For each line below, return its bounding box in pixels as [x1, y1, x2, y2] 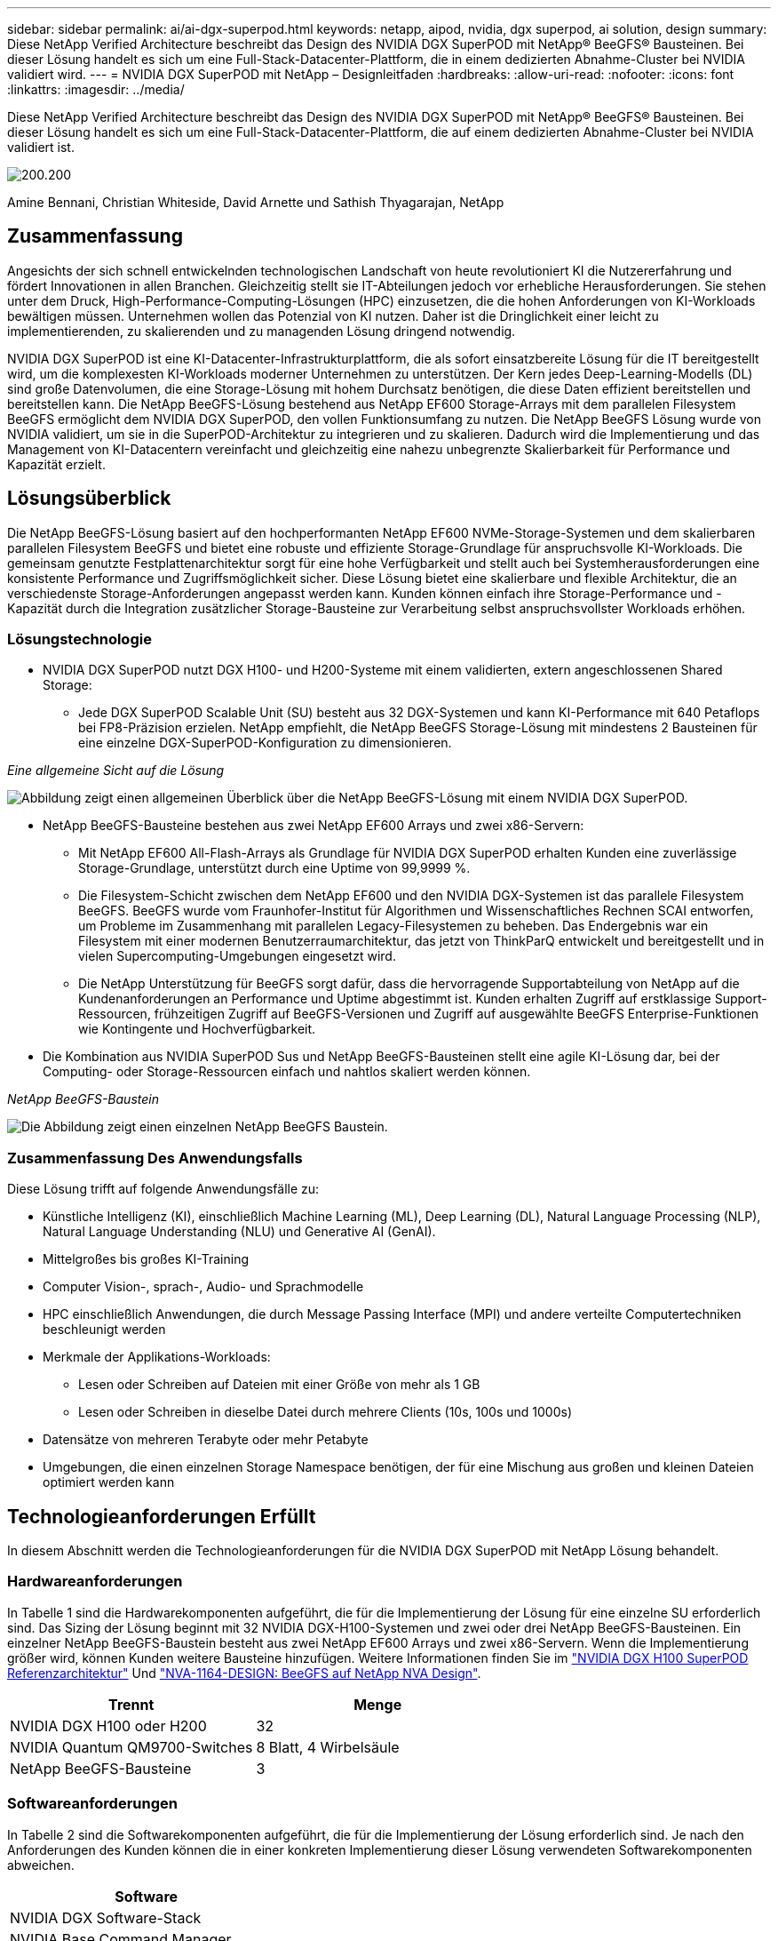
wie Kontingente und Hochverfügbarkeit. [78, 1021, 316, 1037]
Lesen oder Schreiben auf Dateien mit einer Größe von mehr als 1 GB [78, 1377, 480, 1393]
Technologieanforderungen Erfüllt [7, 1505, 316, 1528]
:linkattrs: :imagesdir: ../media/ [7, 82, 185, 97]
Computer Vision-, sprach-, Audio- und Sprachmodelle [43, 1279, 364, 1295]
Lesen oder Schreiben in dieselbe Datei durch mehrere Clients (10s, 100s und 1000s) [78, 1404, 572, 1420]
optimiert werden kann [43, 1474, 175, 1490]
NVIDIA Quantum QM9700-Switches [10, 1737, 253, 1756]
